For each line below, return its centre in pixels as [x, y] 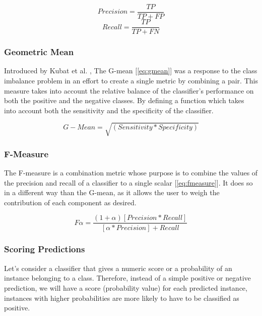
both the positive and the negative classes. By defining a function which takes [124, 100]
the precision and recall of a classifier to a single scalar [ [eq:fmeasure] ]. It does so [128, 182]
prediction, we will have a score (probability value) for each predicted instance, [126, 287]
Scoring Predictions [45, 249]
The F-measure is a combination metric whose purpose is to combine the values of [131, 173]
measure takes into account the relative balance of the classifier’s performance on [129, 90]
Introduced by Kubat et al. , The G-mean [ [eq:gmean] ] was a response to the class [131, 71]
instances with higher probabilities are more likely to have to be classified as [122, 298]
